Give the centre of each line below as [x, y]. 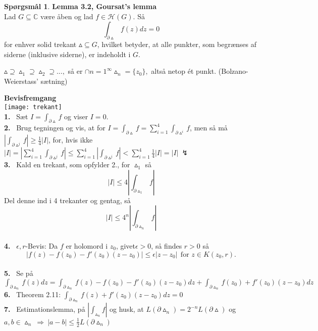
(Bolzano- [233, 71]
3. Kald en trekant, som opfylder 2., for [67, 164]
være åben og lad [67, 16]
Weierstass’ [21, 81]
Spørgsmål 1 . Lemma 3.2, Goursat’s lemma [81, 6]
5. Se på [19, 273]
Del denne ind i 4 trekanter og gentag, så [67, 200]
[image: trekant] [33, 107]
